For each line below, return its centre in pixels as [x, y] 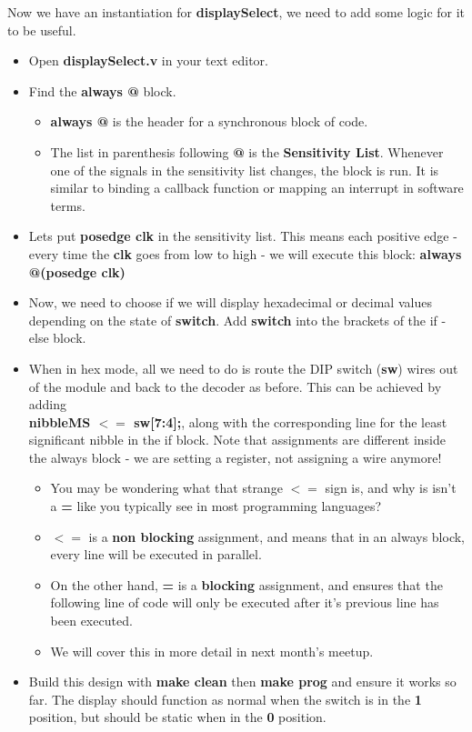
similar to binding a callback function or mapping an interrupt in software [257, 188]
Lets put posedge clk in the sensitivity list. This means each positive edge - [243, 236]
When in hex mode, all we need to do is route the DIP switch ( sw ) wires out [243, 368]
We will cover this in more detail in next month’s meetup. [212, 651]
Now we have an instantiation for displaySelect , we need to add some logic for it [236, 12]
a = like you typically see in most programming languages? [216, 506]
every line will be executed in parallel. [156, 554]
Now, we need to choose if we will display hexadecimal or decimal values [230, 302]
